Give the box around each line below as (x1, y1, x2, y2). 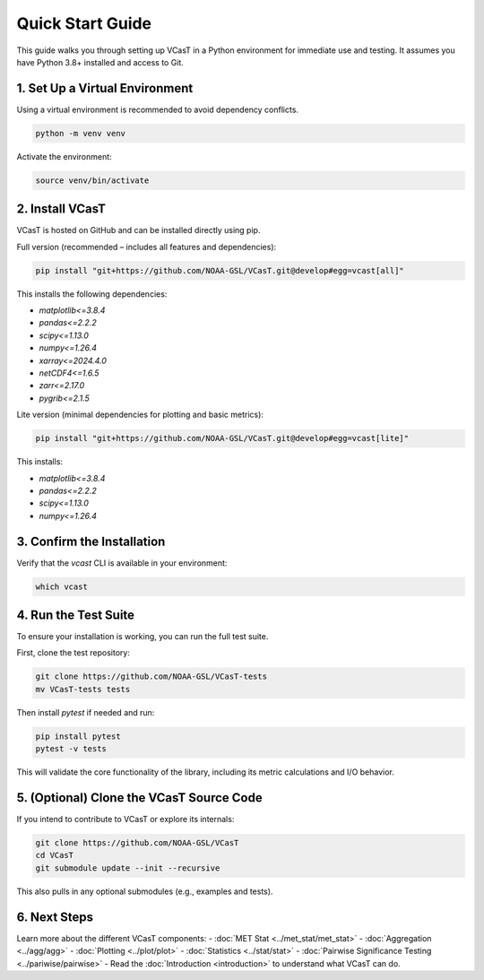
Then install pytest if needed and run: (16, 707, 155, 717)
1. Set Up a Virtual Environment (16, 81, 194, 96)
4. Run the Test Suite (16, 608, 134, 622)
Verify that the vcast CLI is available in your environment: (16, 557, 228, 568)
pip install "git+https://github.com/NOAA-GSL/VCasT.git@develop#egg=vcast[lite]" (35, 433, 410, 444)
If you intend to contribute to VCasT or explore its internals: (16, 814, 235, 825)
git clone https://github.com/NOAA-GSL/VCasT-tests (35, 672, 268, 681)
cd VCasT (35, 850, 74, 861)
